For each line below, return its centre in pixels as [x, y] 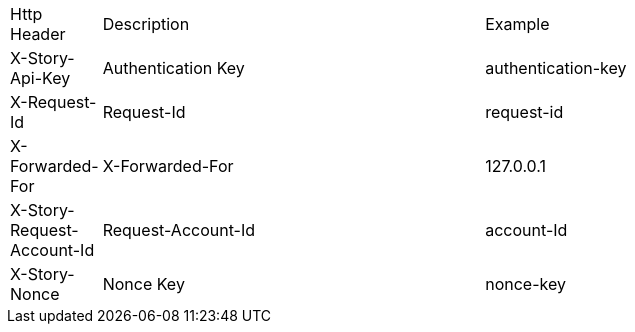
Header [38, 34]
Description [146, 24]
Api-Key [40, 78]
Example [517, 24]
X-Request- [53, 102]
